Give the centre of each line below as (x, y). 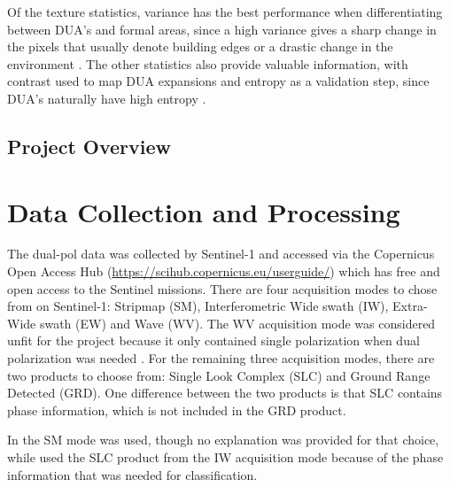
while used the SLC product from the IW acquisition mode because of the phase (225, 457)
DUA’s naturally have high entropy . (107, 98)
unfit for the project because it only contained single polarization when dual (213, 340)
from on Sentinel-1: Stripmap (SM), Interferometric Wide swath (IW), (198, 306)
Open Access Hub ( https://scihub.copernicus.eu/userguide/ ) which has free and (224, 271)
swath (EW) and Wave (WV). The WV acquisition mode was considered (237, 323)
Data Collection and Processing (204, 211)
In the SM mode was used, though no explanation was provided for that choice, (223, 440)
